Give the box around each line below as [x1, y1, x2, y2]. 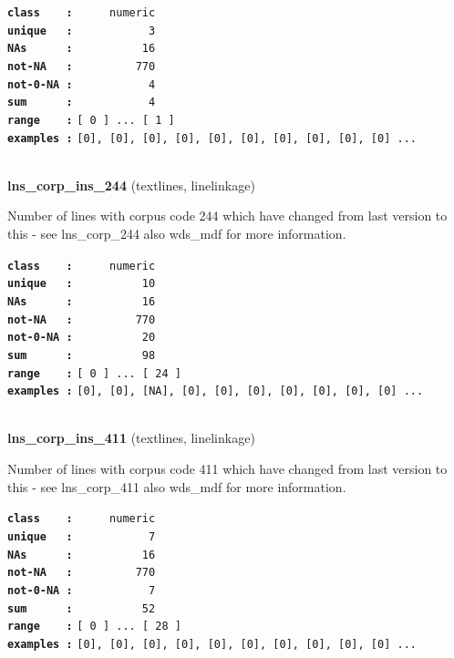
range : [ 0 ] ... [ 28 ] [7, 620, 181, 633]
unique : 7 [7, 529, 156, 543]
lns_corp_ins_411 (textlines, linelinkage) [7, 428, 255, 447]
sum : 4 [7, 96, 156, 109]
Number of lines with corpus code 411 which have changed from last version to [7, 459, 448, 478]
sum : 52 [7, 601, 156, 615]
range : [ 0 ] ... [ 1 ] [7, 113, 175, 127]
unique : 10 [7, 277, 156, 291]
